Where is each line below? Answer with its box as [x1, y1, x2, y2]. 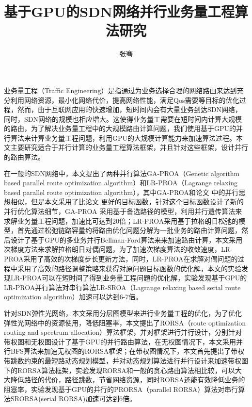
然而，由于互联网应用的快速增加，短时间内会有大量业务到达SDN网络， [17, 104, 242, 114]
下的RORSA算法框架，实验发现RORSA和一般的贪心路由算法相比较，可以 [4, 365, 235, 375]
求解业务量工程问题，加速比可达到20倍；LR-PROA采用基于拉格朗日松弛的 [4, 215, 239, 226]
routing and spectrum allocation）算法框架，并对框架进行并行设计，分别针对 [4, 327, 242, 337]
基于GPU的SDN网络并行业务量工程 [4, 1, 235, 21]
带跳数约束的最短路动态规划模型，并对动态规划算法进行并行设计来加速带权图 [4, 355, 248, 365]
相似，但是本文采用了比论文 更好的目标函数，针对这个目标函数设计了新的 [10, 196, 244, 207]
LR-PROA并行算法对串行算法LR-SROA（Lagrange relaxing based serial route [4, 282, 241, 292]
